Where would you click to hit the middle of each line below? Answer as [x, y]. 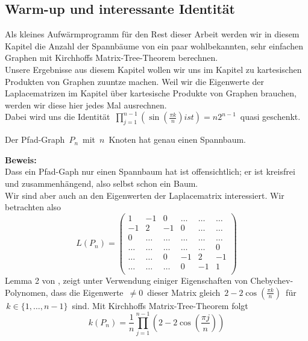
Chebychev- [272, 280]
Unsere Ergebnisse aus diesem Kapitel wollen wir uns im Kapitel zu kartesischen [153, 69]
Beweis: [21, 159]
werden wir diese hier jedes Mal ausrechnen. [86, 105]
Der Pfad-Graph [35, 139]
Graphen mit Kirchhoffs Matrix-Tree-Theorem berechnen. [112, 58]
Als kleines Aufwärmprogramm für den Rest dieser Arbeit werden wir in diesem [152, 34]
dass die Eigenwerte [87, 292]
